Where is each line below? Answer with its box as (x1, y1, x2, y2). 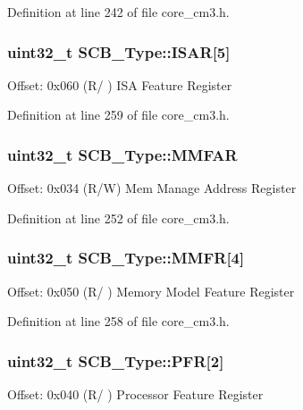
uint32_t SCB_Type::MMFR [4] (7, 247, 245, 269)
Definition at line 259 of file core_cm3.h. (7, 105, 230, 124)
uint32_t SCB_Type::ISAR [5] (7, 40, 231, 63)
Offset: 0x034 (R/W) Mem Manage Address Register (7, 179, 297, 197)
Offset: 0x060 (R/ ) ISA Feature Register (7, 75, 232, 94)
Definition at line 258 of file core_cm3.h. (7, 312, 230, 331)
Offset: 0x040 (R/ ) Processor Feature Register (7, 385, 264, 404)
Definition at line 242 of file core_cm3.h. (7, 3, 230, 21)
